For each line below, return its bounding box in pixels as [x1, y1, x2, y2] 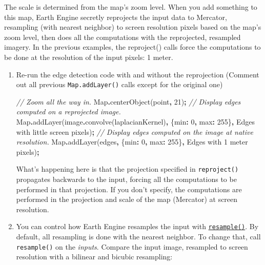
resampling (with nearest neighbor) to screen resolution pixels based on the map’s [4, 22, 261, 32]
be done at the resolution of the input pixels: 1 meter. [4, 51, 173, 62]
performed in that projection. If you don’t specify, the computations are [16, 184, 242, 194]
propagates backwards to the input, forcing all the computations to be [16, 174, 237, 185]
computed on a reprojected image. [16, 106, 121, 117]
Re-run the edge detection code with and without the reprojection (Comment [16, 69, 259, 79]
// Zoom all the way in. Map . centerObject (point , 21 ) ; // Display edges [16, 96, 241, 107]
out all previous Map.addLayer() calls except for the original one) [16, 79, 223, 90]
